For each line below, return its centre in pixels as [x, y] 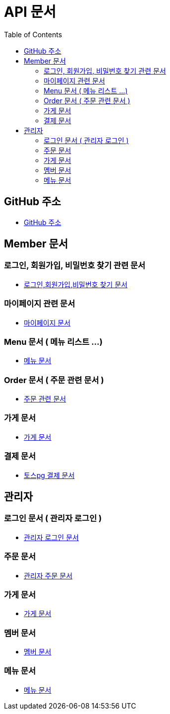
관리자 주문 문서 [48, 575]
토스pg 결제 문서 [49, 475]
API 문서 [30, 12]
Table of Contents [33, 34]
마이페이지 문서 [47, 322]
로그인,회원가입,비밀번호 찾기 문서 [76, 284]
